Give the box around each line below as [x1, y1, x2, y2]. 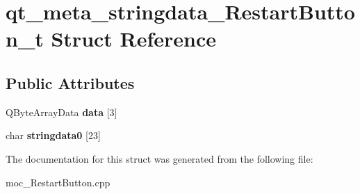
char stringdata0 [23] [6, 128, 101, 143]
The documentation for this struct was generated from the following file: [6, 151, 313, 165]
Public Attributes [6, 72, 135, 93]
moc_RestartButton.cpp [6, 175, 111, 189]
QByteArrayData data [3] [6, 104, 117, 119]
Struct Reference [51, 24, 217, 53]
